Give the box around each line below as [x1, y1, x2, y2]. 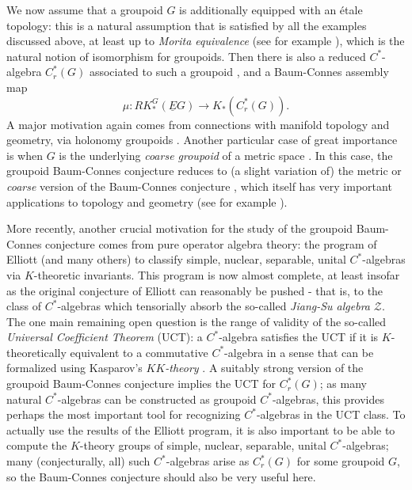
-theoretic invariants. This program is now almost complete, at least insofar [33, 266, 400, 283]
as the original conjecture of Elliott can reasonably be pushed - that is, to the [6, 282, 383, 298]
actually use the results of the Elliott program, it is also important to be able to [6, 421, 395, 438]
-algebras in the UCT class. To [256, 406, 406, 423]
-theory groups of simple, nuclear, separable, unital [79, 437, 326, 454]
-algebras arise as [166, 453, 250, 469]
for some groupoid [296, 453, 385, 469]
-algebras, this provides [272, 390, 385, 407]
